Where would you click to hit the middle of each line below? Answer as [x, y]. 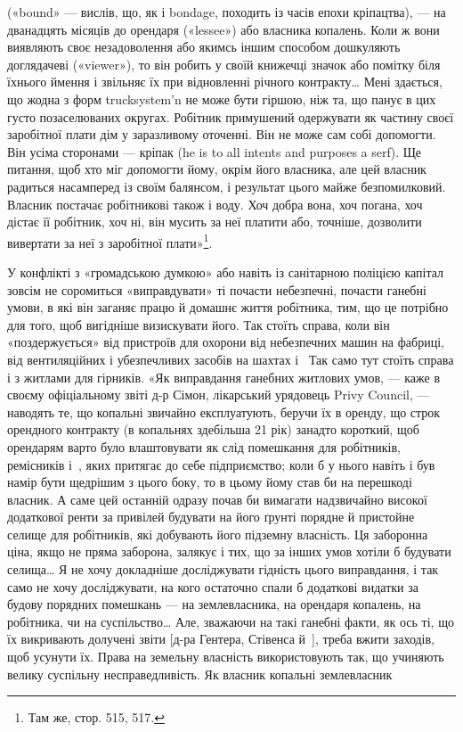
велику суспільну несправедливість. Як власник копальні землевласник [200, 674]
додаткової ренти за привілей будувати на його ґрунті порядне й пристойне [211, 517]
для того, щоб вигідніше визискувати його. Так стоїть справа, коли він [199, 324]
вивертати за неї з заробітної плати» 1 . [110, 241]
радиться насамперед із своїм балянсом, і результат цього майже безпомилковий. [227, 186]
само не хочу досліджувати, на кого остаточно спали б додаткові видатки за [213, 586]
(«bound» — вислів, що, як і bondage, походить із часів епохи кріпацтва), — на [227, 12]
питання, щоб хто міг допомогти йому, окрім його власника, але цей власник [217, 169]
